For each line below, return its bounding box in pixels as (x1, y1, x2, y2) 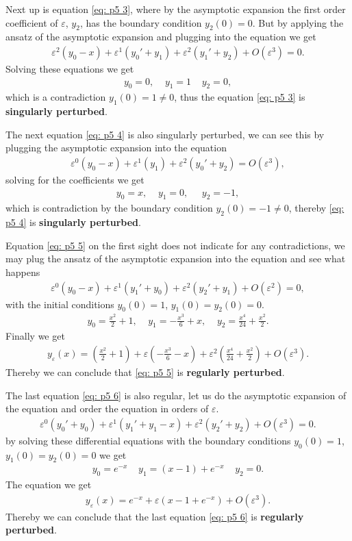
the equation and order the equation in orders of (5, 401, 209, 416)
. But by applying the (252, 15, 344, 29)
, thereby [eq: (288, 201, 344, 215)
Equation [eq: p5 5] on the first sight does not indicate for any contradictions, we (5, 238, 345, 252)
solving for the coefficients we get (5, 173, 144, 187)
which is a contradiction (5, 90, 106, 104)
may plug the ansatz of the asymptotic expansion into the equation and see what (5, 251, 346, 266)
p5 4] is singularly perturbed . (5, 215, 141, 229)
